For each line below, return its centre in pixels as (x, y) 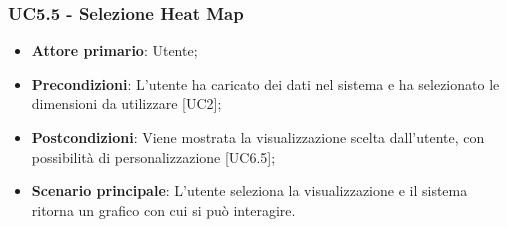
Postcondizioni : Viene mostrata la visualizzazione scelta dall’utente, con (258, 137)
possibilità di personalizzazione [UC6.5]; (153, 156)
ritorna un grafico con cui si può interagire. (163, 209)
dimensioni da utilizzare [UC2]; (126, 103)
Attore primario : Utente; (114, 50)
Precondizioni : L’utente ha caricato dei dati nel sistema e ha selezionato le (265, 83)
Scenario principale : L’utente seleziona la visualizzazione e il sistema (249, 190)
